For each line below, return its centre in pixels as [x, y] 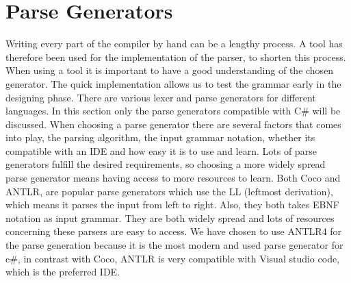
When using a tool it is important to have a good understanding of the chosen [170, 70]
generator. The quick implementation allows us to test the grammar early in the [173, 83]
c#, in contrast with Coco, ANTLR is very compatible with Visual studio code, [173, 258]
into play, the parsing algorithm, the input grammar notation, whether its [160, 137]
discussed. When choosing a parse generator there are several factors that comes [173, 124]
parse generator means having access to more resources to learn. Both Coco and [173, 178]
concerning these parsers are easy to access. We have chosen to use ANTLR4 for [174, 231]
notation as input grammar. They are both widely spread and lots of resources [170, 218]
